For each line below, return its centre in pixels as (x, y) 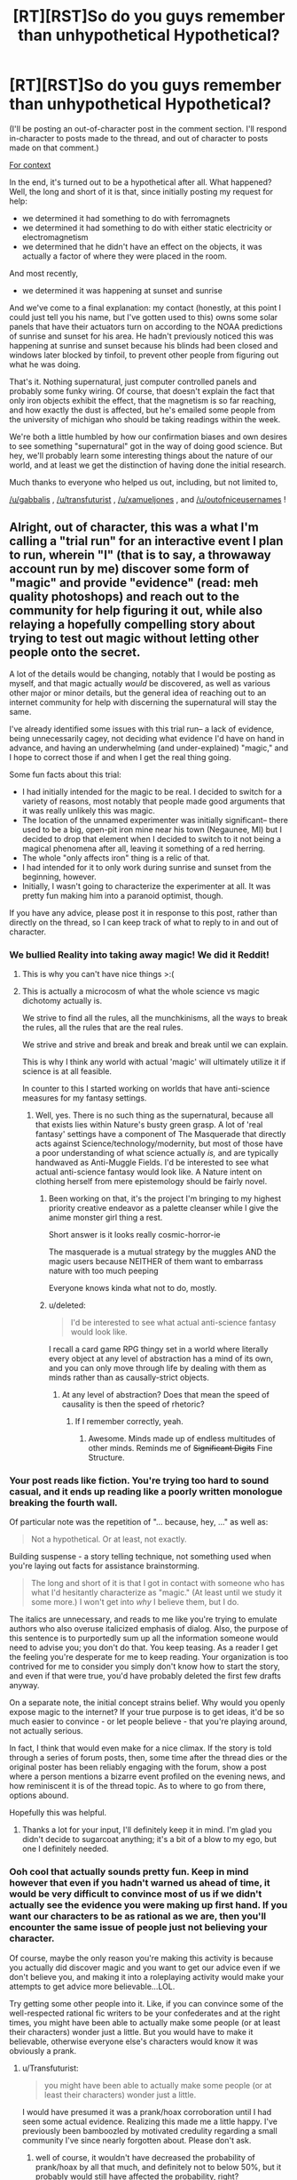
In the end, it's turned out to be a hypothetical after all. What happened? (141, 182)
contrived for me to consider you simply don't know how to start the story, (145, 1667)
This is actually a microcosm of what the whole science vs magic (141, 991)
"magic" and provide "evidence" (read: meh (134, 583)
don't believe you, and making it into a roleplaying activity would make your (147, 1976)
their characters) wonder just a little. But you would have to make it (131, 2032)
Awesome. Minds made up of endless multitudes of (182, 1439)
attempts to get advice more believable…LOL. (92, 1986)
